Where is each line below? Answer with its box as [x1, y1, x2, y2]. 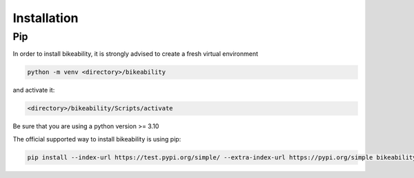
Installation [12, 10, 79, 26]
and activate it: [12, 86, 55, 95]
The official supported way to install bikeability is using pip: [12, 135, 181, 143]
